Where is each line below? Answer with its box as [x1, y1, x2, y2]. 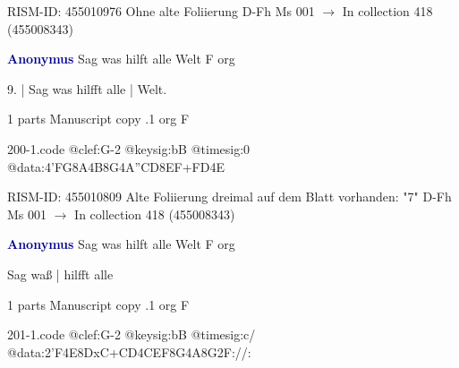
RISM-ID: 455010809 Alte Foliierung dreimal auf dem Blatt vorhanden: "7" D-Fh [7, 187, 452, 206]
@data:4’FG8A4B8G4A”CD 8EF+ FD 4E [7, 157, 225, 175]
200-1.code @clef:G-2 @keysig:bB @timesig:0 [7, 139, 251, 158]
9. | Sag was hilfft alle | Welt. [7, 79, 167, 98]
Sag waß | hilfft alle [7, 264, 114, 283]
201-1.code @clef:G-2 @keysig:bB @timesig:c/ [7, 325, 256, 344]
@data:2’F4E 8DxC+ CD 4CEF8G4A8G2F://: [7, 342, 251, 361]
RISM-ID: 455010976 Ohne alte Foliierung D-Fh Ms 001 [7, 2, 315, 20]
